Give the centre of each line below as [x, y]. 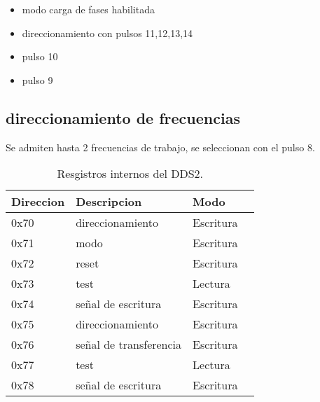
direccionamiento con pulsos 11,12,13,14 [107, 33]
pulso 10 [40, 56]
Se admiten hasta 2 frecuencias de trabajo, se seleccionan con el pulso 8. [160, 147]
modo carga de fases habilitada [88, 9]
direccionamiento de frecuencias [123, 117]
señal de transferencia [129, 345]
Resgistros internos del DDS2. [130, 174]
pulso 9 [37, 79]
